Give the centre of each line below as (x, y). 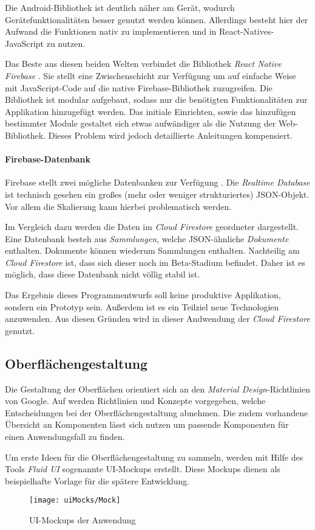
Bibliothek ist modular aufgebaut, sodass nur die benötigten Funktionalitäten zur (156, 99)
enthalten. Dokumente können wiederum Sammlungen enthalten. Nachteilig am (152, 250)
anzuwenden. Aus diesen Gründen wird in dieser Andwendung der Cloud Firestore (157, 319)
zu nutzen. (66, 43)
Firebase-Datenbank (48, 159)
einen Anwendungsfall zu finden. (65, 437)
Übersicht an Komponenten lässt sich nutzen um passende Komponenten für (147, 424)
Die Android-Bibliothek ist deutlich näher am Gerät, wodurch (120, 7)
